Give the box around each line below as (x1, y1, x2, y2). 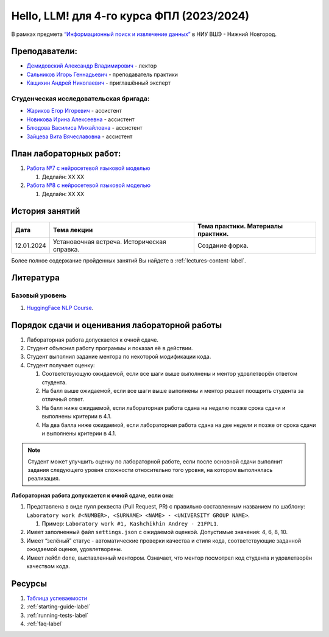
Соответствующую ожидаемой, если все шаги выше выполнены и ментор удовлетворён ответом (41, 370, 298, 378)
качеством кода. (26, 562, 70, 569)
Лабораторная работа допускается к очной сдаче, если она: (11, 491, 174, 499)
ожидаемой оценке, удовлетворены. (26, 546, 122, 553)
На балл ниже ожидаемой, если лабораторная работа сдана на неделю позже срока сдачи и (41, 404, 286, 411)
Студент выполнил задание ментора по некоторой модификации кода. (26, 353, 211, 361)
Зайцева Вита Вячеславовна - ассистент (26, 133, 133, 140)
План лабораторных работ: (11, 149, 121, 159)
